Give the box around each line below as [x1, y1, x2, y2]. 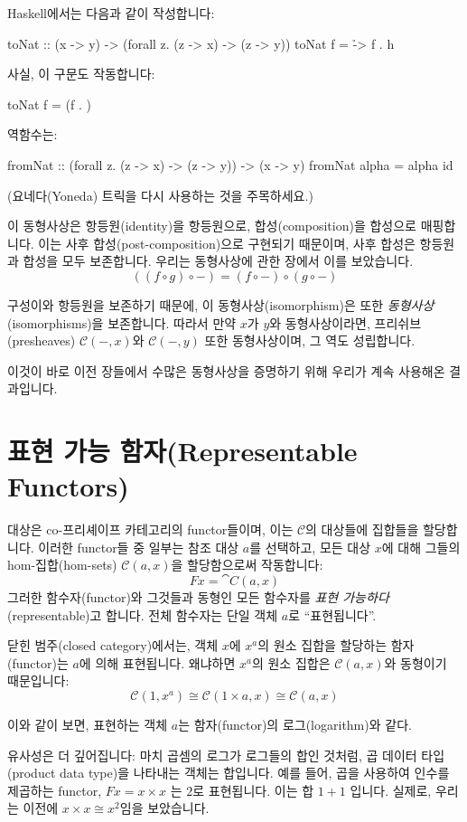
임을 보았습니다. [119, 798, 210, 817]
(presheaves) [7, 331, 76, 350]
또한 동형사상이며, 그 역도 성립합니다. [204, 331, 416, 350]
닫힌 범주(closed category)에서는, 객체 [7, 636, 219, 655]
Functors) [7, 468, 129, 505]
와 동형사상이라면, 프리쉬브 [269, 313, 422, 332]
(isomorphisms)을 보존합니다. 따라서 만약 [7, 313, 237, 332]
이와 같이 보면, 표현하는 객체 [7, 714, 168, 733]
